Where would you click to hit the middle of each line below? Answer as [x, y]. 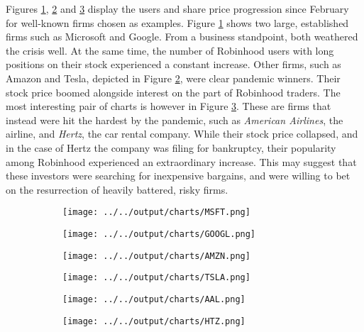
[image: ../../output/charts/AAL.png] [154, 299]
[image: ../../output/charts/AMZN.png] [156, 256]
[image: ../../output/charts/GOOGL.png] [159, 234]
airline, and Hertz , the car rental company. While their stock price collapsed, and [182, 134]
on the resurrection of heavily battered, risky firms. [117, 189]
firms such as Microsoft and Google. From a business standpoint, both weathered [182, 37]
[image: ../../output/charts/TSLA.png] [156, 278]
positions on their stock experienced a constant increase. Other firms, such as [173, 64]
